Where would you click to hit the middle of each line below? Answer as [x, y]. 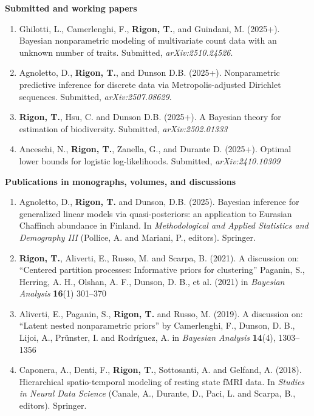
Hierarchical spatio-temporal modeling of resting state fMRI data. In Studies [162, 381]
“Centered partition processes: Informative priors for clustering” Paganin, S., [162, 270]
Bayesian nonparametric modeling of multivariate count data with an [148, 40]
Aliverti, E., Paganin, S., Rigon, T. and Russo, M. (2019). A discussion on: [161, 313]
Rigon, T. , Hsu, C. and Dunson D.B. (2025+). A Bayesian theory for [150, 117]
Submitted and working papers [71, 8]
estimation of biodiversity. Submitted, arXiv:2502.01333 [123, 128]
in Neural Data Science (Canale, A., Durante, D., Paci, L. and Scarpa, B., [157, 393]
